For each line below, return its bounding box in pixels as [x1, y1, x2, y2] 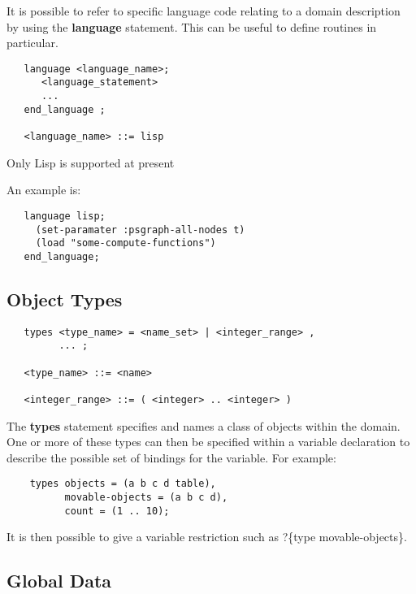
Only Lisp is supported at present [6, 154, 175, 171]
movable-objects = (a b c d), [64, 492, 228, 504]
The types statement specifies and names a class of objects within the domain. [6, 417, 401, 434]
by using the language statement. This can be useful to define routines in [6, 18, 377, 35]
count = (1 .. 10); [64, 505, 170, 517]
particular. [6, 34, 58, 51]
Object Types [6, 286, 123, 311]
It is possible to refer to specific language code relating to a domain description [6, 2, 401, 19]
